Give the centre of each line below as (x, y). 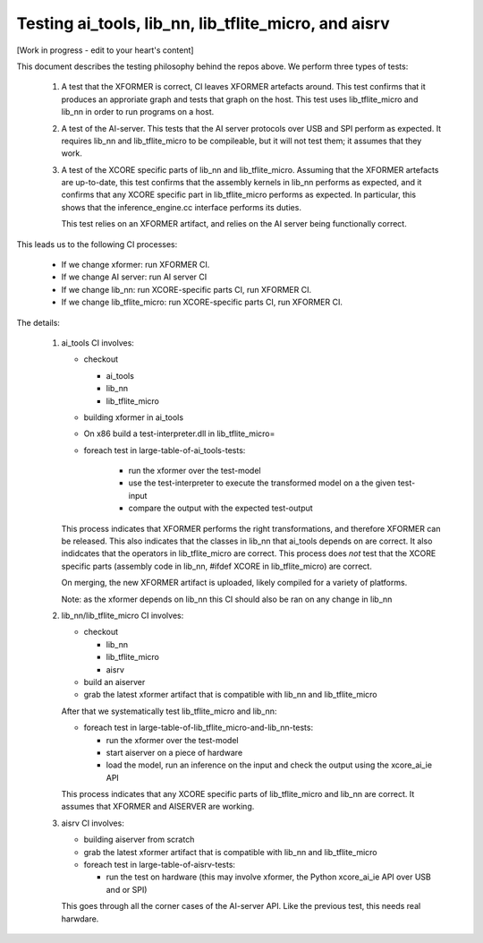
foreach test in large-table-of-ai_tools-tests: (165, 450)
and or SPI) (127, 889)
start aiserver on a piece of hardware (174, 752)
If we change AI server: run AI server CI (134, 277)
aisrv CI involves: (93, 823)
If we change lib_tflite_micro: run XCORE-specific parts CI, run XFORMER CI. (202, 302)
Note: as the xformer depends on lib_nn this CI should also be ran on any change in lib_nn (227, 599)
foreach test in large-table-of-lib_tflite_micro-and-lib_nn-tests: (198, 728)
